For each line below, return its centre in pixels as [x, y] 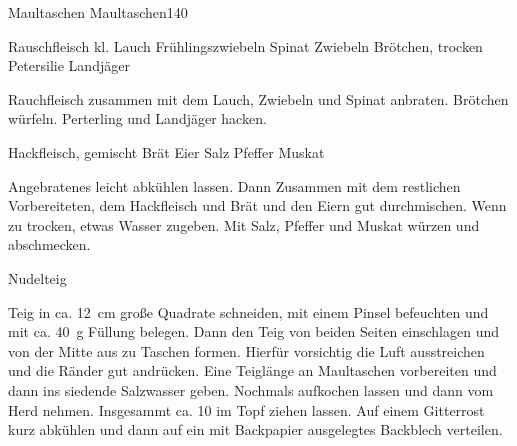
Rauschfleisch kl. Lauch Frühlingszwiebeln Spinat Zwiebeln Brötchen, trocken [245, 45]
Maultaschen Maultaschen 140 [98, 12]
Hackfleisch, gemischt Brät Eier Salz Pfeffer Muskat [166, 151]
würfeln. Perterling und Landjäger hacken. [137, 118]
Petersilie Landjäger [69, 65]
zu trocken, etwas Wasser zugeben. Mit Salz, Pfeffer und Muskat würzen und [244, 224]
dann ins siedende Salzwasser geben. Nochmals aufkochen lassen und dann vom [251, 389]
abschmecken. [49, 244]
